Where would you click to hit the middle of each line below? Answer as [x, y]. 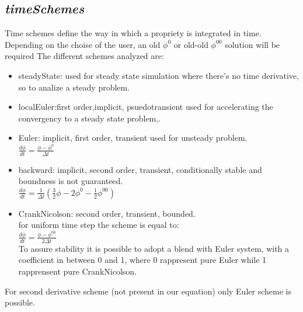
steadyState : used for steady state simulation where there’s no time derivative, [159, 75]
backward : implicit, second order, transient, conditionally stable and [140, 169]
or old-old [191, 44]
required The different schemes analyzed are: [84, 56]
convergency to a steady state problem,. [90, 118]
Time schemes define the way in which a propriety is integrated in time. [133, 33]
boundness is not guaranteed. [71, 181]
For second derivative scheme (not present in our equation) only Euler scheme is [148, 291]
